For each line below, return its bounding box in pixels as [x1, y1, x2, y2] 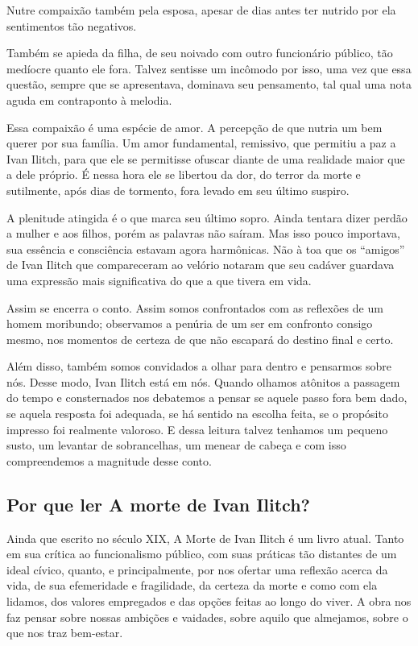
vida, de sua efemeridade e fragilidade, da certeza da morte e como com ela [6, 577, 378, 594]
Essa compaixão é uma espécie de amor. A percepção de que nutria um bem [6, 118, 383, 135]
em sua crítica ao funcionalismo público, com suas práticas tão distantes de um [6, 545, 397, 562]
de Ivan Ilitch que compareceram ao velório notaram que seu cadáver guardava [6, 256, 395, 273]
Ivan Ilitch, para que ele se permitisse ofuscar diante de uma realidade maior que [6, 150, 405, 167]
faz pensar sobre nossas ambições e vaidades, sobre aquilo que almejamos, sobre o [6, 608, 408, 625]
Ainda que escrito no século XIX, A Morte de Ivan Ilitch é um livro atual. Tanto [6, 529, 404, 546]
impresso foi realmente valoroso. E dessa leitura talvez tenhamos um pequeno [6, 420, 388, 437]
